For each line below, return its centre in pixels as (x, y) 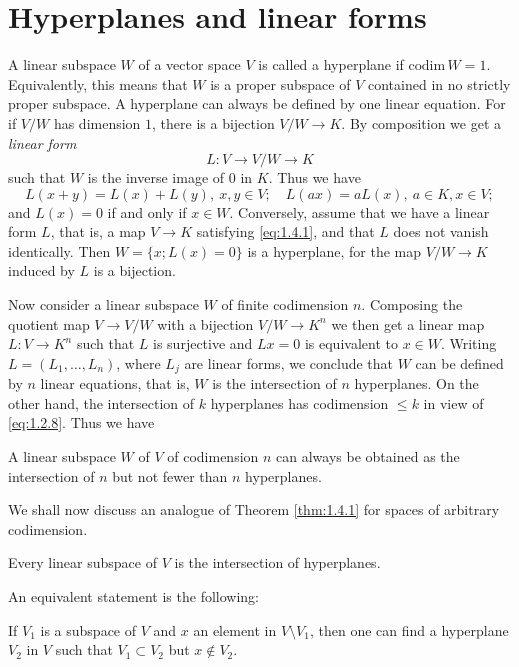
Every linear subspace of (82, 562)
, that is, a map (98, 231)
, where (138, 362)
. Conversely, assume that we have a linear (359, 211)
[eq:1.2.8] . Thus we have (81, 422)
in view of (453, 402)
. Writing (468, 343)
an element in (235, 629)
